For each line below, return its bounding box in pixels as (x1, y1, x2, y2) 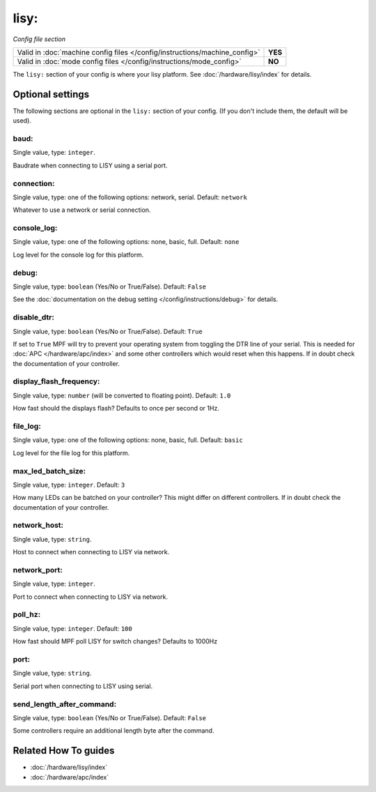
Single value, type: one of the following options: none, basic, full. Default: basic (13, 436, 243, 444)
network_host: (13, 520, 64, 530)
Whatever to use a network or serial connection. (13, 206, 151, 214)
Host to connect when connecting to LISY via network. (13, 548, 170, 556)
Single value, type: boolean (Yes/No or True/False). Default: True (13, 327, 203, 335)
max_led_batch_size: (13, 466, 86, 475)
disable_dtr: (13, 312, 55, 322)
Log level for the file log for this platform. (13, 448, 130, 457)
